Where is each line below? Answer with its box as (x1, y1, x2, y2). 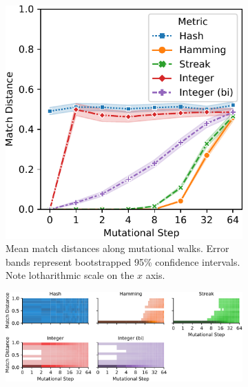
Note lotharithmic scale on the (6, 268, 134, 282)
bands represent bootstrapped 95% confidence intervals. (6, 254, 240, 269)
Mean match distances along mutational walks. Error (6, 241, 229, 255)
